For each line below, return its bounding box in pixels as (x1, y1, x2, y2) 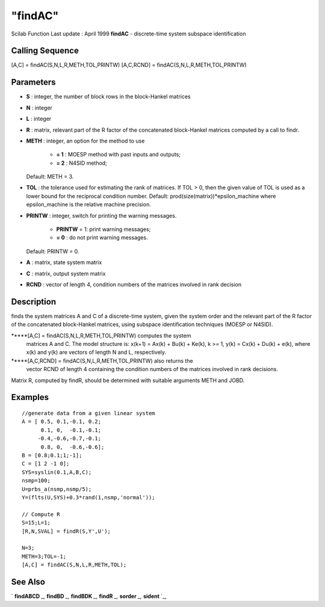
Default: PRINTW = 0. (26, 247, 79, 255)
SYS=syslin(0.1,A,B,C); (22, 469, 92, 475)
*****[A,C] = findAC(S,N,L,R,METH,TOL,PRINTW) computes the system (11, 331, 191, 339)
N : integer (26, 104, 52, 111)
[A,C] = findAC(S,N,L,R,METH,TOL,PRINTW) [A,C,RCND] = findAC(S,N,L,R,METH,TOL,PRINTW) (11, 61, 247, 69)
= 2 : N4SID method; (56, 159, 108, 167)
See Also (11, 576, 45, 587)
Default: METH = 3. (26, 173, 74, 180)
